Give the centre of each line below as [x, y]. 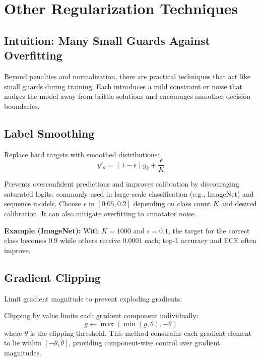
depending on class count [172, 203]
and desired [239, 203]
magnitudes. [23, 352]
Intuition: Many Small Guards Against [107, 40]
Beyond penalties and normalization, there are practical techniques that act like [127, 76]
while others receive [90, 240]
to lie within [23, 343]
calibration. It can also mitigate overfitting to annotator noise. [100, 213]
